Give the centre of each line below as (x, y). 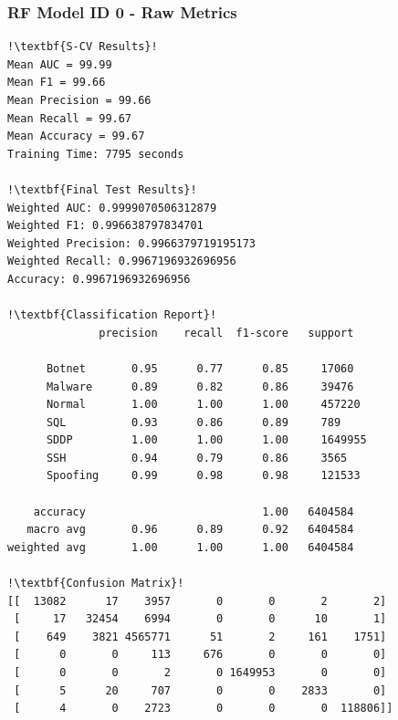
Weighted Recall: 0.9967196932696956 (122, 261)
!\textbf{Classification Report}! (112, 315)
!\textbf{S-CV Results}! (83, 47)
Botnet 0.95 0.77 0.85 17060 (200, 368)
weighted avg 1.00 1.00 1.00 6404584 (181, 547)
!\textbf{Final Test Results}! (102, 189)
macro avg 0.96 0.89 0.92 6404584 (190, 530)
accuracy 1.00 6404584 (194, 511)
